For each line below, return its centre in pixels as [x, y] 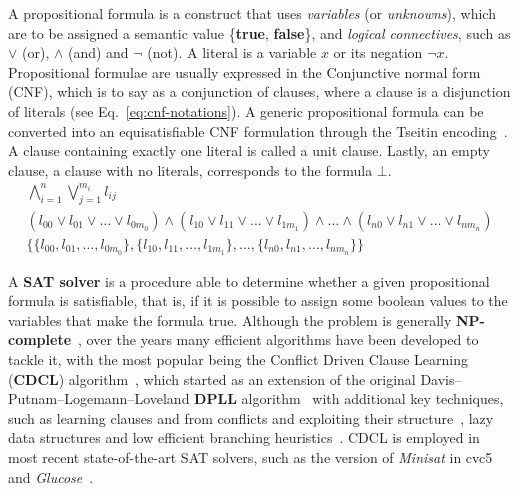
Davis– [441, 378]
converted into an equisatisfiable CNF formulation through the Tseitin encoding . [258, 130]
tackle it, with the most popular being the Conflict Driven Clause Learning [238, 358]
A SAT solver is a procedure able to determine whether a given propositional [249, 280]
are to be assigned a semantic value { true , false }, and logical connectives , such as [259, 32]
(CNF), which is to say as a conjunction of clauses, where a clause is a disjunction [259, 91]
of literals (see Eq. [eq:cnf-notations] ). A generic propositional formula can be [246, 110]
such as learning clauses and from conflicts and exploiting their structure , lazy [251, 417]
